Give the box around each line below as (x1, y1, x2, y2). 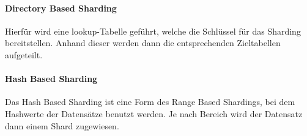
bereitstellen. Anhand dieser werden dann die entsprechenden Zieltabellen (5, 36, 281, 49)
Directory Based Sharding (5, 1, 117, 14)
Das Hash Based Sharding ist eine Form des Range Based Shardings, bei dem (5, 95, 295, 108)
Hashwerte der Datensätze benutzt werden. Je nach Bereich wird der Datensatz (5, 107, 303, 120)
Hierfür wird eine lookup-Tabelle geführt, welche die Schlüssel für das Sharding (5, 24, 301, 37)
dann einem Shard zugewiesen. (5, 119, 119, 132)
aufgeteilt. (5, 48, 43, 61)
